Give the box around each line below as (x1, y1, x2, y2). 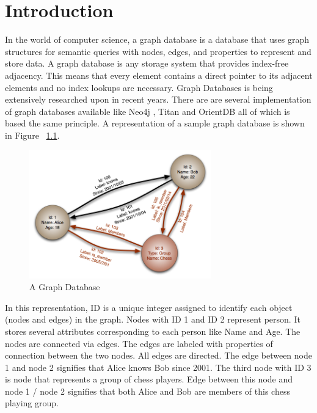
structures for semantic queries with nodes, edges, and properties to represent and (5, 45, 312, 57)
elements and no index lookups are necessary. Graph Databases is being (5, 81, 273, 93)
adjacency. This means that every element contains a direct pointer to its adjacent (5, 68, 313, 81)
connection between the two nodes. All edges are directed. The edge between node (5, 349, 312, 362)
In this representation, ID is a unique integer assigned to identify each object (5, 301, 293, 313)
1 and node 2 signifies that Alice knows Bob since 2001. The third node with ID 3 (5, 360, 312, 373)
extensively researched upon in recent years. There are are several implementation (5, 93, 312, 106)
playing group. (5, 397, 59, 409)
